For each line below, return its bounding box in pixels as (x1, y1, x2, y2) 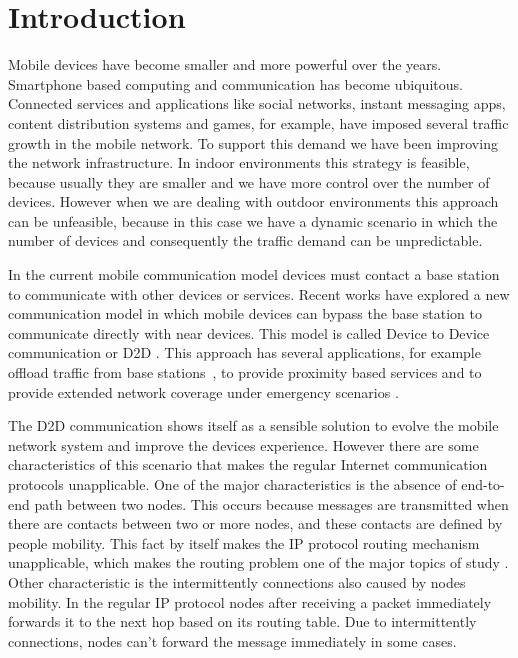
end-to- (461, 474, 505, 494)
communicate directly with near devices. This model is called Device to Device (8, 322, 490, 343)
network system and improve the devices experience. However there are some (8, 434, 479, 455)
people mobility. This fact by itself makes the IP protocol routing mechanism (8, 532, 480, 553)
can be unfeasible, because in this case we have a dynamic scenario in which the (8, 210, 498, 231)
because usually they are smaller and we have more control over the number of (8, 171, 490, 192)
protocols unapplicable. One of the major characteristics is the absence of (8, 474, 457, 494)
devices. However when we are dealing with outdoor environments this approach (8, 191, 499, 212)
